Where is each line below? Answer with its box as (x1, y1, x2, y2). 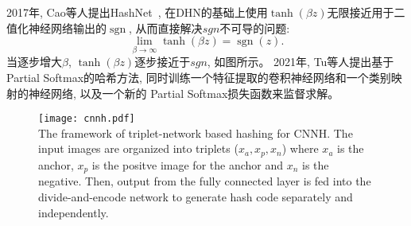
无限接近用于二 (327, 4, 405, 20)
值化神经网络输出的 (6, 19, 107, 36)
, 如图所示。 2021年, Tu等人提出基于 (207, 53, 394, 70)
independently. (38, 204, 109, 220)
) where (281, 140, 319, 157)
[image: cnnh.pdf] (38, 113, 135, 125)
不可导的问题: (219, 19, 290, 36)
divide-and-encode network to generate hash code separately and (38, 188, 353, 205)
